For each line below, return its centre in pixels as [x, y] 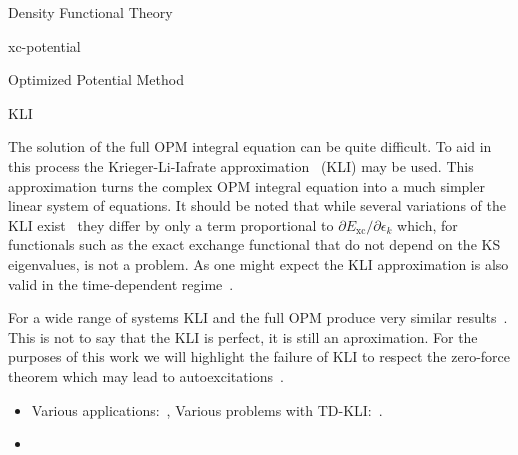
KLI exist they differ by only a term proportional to [171, 224]
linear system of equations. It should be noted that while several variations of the [257, 205]
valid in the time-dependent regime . [121, 283]
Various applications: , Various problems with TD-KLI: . [207, 409]
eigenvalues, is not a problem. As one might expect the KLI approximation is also [258, 263]
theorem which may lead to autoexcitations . [146, 375]
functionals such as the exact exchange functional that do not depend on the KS [254, 244]
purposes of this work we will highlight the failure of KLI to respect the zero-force [259, 356]
